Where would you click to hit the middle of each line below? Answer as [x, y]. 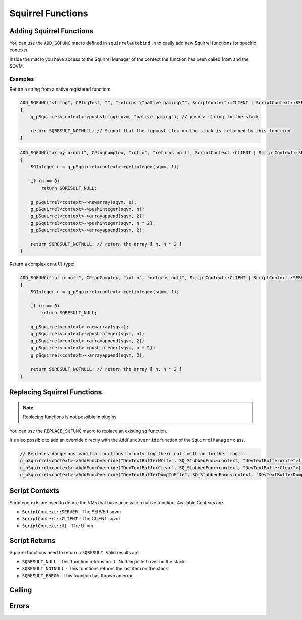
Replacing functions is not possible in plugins [70, 417]
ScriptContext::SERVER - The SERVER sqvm [71, 512]
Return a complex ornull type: [42, 264]
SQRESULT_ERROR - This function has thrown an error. [78, 575]
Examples [22, 79]
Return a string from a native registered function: [60, 89]
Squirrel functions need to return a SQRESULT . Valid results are [74, 552]
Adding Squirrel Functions [51, 31]
